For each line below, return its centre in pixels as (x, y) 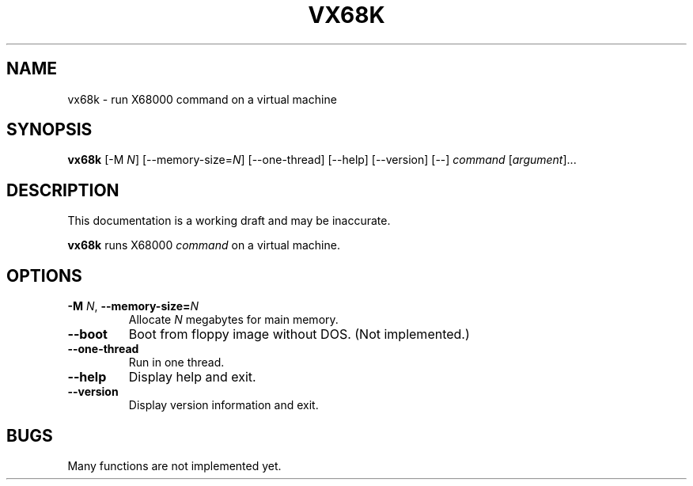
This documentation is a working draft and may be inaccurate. (229, 221)
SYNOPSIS (49, 130)
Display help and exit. (192, 377)
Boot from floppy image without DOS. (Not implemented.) (299, 334)
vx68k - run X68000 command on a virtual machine (202, 99)
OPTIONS (44, 275)
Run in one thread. (176, 363)
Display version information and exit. (223, 405)
